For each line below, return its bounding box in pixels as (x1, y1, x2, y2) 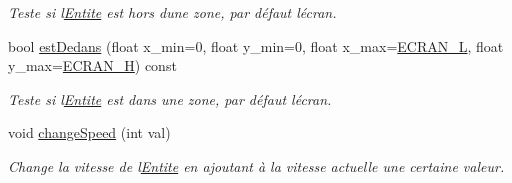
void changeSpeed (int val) (8, 122, 171, 143)
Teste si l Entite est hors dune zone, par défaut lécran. (8, 2, 337, 22)
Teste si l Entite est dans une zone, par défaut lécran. (8, 88, 332, 109)
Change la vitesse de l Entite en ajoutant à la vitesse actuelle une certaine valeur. (8, 155, 505, 176)
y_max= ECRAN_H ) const (8, 55, 177, 76)
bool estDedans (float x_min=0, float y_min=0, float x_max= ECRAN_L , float (8, 35, 504, 56)
